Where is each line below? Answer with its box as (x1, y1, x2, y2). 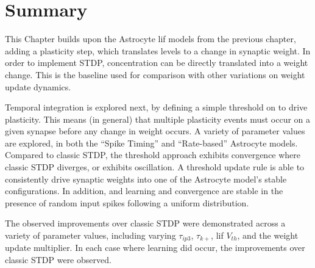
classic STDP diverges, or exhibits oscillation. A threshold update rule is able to (5, 161, 305, 173)
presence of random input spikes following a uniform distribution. (5, 196, 249, 209)
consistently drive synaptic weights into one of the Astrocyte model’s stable (5, 172, 287, 185)
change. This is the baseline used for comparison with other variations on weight (5, 68, 305, 81)
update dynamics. (5, 80, 71, 93)
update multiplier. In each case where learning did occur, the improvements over (5, 241, 305, 254)
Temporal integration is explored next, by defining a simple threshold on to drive (5, 101, 308, 114)
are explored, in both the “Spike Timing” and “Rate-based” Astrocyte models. (5, 136, 298, 149)
